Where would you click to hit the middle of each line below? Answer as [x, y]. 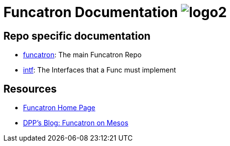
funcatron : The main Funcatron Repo [82, 55]
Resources [30, 89]
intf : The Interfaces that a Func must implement [100, 70]
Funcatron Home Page [59, 108]
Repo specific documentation [77, 36]
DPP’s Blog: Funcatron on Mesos [76, 123]
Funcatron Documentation [91, 12]
